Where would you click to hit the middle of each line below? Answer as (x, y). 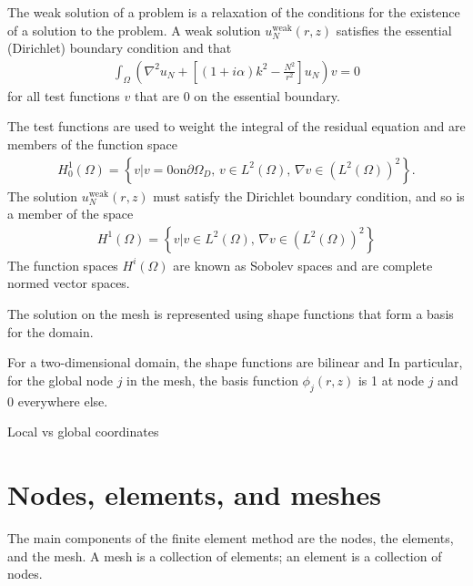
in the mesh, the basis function (212, 380)
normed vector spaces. (69, 283)
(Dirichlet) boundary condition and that (120, 48)
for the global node (60, 380)
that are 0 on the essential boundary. (237, 95)
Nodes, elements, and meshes (194, 493)
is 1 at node (391, 380)
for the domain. (50, 331)
